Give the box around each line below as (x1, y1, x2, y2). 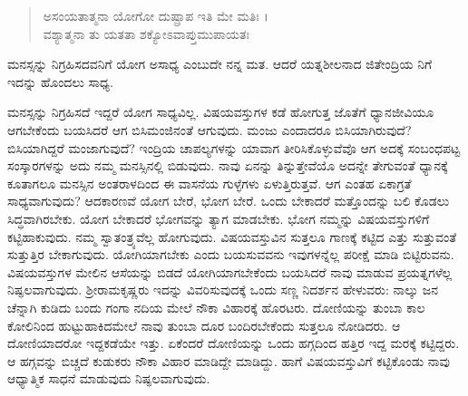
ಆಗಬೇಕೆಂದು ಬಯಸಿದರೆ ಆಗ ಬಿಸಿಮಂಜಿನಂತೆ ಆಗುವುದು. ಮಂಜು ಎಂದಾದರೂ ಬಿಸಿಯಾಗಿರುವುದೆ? (7, 120, 412, 139)
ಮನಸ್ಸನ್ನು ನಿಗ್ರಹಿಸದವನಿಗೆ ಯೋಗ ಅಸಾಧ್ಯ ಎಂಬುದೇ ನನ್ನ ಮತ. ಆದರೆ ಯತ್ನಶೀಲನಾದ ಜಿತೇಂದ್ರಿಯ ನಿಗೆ (7, 54, 433, 73)
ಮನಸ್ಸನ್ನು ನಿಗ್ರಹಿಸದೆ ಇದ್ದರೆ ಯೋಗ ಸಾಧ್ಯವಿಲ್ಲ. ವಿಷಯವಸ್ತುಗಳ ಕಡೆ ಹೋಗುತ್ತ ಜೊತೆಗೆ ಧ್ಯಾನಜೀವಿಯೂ (7, 102, 434, 121)
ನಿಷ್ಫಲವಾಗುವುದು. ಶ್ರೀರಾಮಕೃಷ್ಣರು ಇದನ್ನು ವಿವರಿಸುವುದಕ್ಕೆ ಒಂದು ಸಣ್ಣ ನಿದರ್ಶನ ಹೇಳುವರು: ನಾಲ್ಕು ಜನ (7, 280, 438, 299)
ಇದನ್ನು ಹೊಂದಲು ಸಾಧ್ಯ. (7, 72, 113, 91)
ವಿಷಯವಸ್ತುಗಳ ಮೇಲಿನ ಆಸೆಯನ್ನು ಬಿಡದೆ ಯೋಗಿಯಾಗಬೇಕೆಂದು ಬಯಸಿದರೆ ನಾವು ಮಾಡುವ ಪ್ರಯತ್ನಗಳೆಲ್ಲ (7, 262, 453, 281)
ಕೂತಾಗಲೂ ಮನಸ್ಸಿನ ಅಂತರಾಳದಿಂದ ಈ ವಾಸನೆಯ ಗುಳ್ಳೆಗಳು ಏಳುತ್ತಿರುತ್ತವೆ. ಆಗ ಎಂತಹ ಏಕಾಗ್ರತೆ (7, 173, 412, 192)
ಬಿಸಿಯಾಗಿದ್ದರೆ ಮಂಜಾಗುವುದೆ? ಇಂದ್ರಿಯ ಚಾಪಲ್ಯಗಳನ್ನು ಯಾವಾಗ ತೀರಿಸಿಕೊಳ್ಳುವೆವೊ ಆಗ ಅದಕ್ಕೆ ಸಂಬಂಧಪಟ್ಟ (7, 138, 461, 157)
